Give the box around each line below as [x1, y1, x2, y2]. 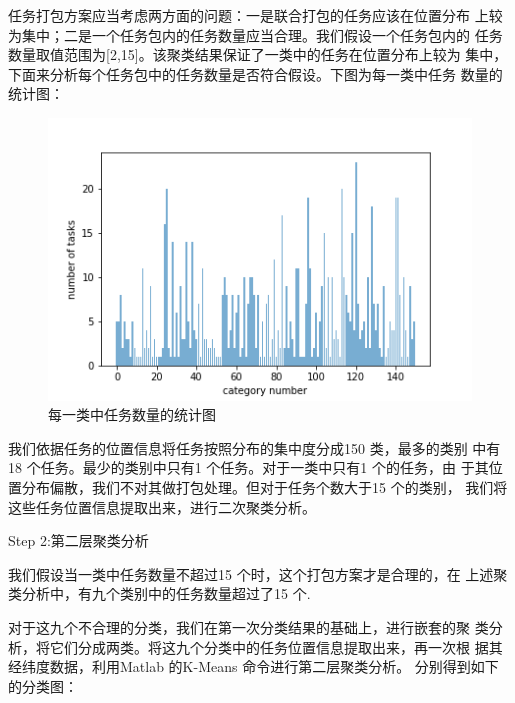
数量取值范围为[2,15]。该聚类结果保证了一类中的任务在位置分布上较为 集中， [8, 44, 508, 65]
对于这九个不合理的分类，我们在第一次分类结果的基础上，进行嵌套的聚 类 [8, 616, 489, 637]
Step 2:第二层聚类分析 [8, 530, 149, 551]
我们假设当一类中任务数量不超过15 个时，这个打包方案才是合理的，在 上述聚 [8, 563, 508, 584]
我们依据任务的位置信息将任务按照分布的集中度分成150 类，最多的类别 [8, 437, 468, 458]
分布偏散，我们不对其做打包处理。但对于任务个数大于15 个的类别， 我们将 [21, 477, 508, 497]
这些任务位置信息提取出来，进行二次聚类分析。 [8, 496, 316, 517]
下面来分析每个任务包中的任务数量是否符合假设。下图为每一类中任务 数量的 [8, 63, 503, 84]
